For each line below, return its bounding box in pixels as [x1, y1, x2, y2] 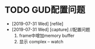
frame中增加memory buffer [19, 33, 75, 38]
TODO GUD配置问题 [4, 4, 86, 16]
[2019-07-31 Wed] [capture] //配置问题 [11, 26, 91, 32]
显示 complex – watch [19, 38, 63, 44]
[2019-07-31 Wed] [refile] [11, 20, 63, 27]
